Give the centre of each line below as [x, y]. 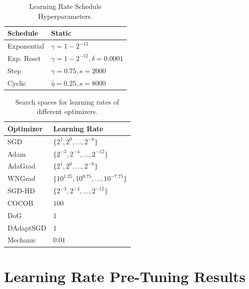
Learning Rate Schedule [65, 6]
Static [61, 33]
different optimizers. [67, 111]
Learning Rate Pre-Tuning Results [125, 276]
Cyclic [17, 83]
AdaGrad [22, 166]
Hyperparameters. [65, 16]
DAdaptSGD [27, 227]
